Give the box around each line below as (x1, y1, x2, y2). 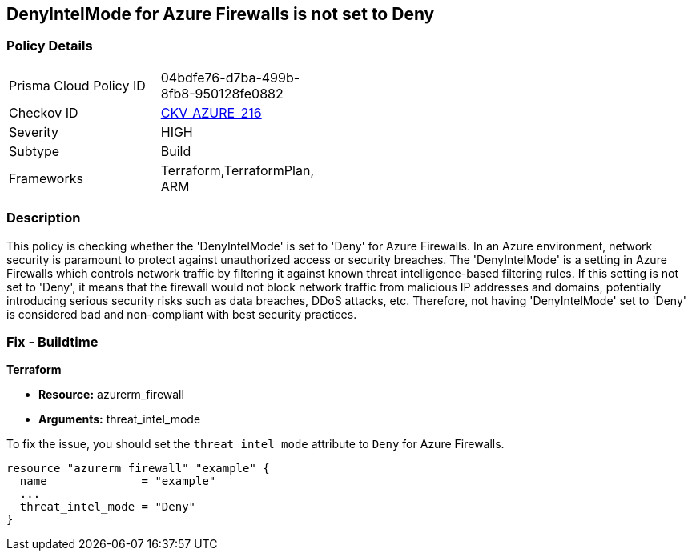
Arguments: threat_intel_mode (38, 412, 201, 427)
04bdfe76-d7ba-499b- (160, 69, 300, 86)
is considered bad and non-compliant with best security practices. (6, 307, 357, 321)
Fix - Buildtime (6, 333, 99, 350)
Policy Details (6, 38, 93, 54)
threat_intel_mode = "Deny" (19, 500, 196, 514)
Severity (9, 123, 58, 140)
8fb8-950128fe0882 (160, 85, 284, 102)
